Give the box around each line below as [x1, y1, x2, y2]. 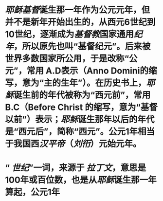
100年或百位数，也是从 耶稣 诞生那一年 [5, 175, 157, 185]
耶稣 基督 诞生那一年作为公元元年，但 [5, 4, 150, 16]
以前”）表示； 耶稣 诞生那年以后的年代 [5, 114, 155, 125]
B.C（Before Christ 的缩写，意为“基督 [5, 102, 158, 113]
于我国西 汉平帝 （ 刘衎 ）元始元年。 [5, 138, 142, 149]
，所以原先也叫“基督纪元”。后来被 [14, 41, 151, 52]
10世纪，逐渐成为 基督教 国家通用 [5, 29, 134, 40]
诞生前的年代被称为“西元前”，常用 [14, 90, 151, 101]
